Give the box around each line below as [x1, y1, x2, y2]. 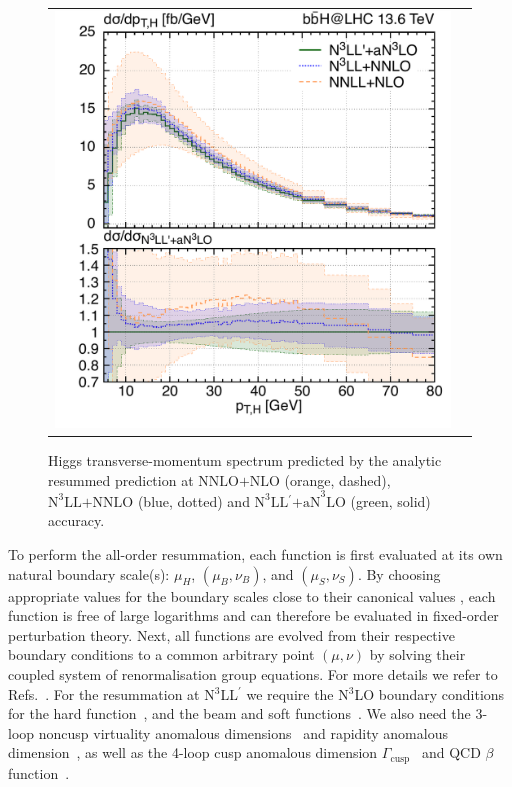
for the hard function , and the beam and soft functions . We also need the [8, 703, 471, 724]
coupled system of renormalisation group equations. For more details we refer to [8, 663, 498, 684]
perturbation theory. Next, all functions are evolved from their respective [8, 624, 455, 645]
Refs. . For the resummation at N [8, 683, 215, 704]
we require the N [246, 683, 349, 704]
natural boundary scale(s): [8, 563, 170, 584]
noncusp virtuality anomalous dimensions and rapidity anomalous [38, 722, 448, 743]
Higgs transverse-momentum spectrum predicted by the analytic [48, 450, 442, 471]
